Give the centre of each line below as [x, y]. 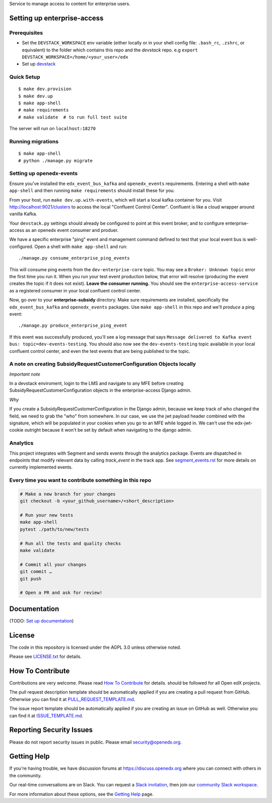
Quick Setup [25, 77]
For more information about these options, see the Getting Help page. [81, 794]
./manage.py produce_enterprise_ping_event [73, 326]
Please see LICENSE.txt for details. [45, 657]
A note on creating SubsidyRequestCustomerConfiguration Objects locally [103, 364]
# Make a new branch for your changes [68, 494]
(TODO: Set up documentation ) [42, 621]
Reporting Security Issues [51, 730]
